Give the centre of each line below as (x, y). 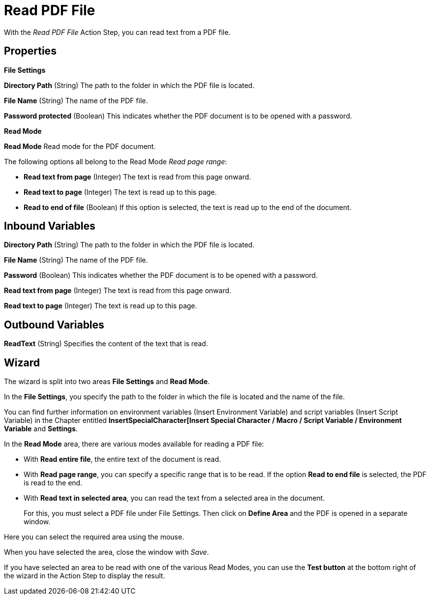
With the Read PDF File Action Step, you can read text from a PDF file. (117, 32)
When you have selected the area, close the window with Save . (107, 552)
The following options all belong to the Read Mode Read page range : (116, 161)
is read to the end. (53, 483)
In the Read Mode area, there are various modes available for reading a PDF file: (134, 444)
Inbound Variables (50, 226)
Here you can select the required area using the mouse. (94, 537)
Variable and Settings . (41, 429)
